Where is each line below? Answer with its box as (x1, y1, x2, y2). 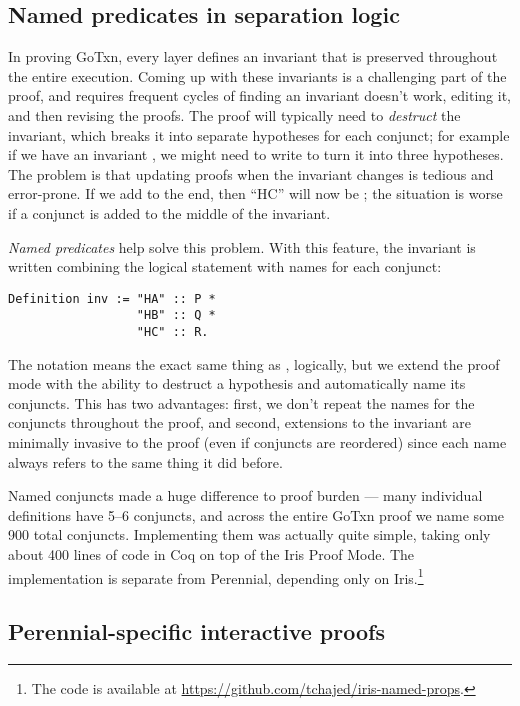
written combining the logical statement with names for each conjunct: (8, 256, 442, 277)
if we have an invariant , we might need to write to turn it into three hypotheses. (8, 144, 504, 165)
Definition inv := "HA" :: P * (8, 291, 216, 306)
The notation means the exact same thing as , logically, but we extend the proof (8, 353, 500, 374)
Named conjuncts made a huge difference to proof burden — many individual (8, 485, 483, 506)
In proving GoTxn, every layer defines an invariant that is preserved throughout (8, 46, 498, 67)
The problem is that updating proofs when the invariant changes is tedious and (8, 163, 494, 184)
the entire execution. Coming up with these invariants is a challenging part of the (8, 65, 507, 86)
